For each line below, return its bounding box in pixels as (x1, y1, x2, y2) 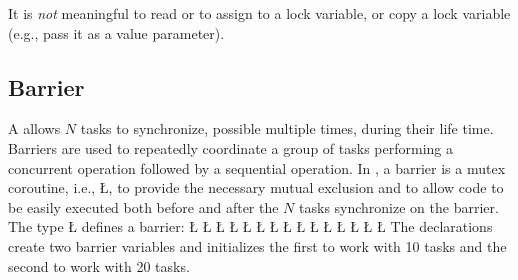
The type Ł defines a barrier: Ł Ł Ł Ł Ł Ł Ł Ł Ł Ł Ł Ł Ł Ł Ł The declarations (8, 216, 493, 237)
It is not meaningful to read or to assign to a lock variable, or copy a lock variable (8, 3, 511, 23)
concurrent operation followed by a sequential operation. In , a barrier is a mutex (8, 157, 506, 178)
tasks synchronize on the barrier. (299, 196, 499, 217)
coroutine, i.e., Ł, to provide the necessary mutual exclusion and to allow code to (8, 177, 504, 198)
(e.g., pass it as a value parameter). (8, 22, 225, 43)
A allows (8, 118, 61, 139)
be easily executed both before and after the (8, 196, 279, 217)
